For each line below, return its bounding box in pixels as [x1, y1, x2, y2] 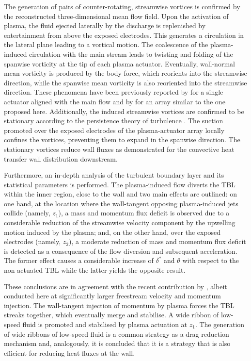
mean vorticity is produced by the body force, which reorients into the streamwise [4, 68, 247, 78]
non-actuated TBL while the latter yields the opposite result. [4, 265, 186, 275]
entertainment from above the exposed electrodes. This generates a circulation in [4, 30, 244, 40]
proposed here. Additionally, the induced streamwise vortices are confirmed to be [4, 106, 244, 116]
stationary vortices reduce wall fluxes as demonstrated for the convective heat [4, 144, 235, 154]
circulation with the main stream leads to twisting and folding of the [29, 49, 233, 59]
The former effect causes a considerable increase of [4, 255, 154, 265]
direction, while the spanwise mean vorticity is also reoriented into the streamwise [4, 77, 247, 87]
